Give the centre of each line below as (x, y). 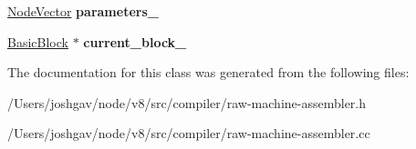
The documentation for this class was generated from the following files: (208, 72)
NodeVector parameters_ (83, 11)
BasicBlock (38, 41)
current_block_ (135, 41)
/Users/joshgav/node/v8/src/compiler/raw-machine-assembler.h (187, 102)
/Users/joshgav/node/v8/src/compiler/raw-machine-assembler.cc (189, 133)
